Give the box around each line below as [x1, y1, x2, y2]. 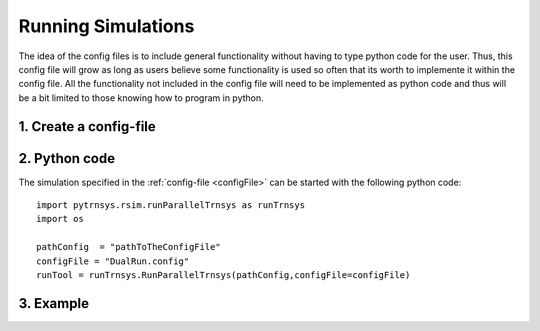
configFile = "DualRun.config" [36, 255, 190, 267]
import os [36, 213, 84, 225]
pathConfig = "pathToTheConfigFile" [36, 241, 222, 253]
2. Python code [18, 150, 115, 167]
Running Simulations [18, 15, 195, 37]
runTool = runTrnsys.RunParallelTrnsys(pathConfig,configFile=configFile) [36, 269, 411, 280]
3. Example [18, 295, 90, 312]
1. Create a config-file [18, 118, 157, 135]
